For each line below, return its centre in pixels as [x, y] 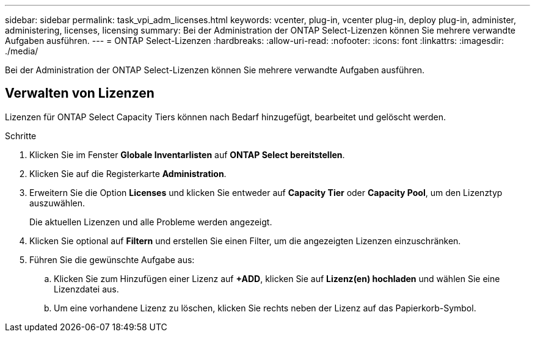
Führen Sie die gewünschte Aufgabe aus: [112, 259]
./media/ [22, 51]
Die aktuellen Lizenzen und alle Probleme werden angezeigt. [151, 222]
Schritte [21, 136]
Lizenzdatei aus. [86, 289]
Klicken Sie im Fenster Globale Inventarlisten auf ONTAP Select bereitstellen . [187, 154]
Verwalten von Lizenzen [80, 93]
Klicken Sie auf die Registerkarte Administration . [128, 173]
